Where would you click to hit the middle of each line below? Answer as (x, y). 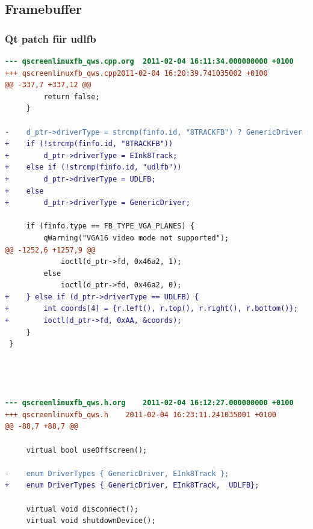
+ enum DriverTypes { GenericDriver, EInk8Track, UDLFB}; (132, 485)
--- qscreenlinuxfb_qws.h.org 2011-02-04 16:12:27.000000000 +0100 (149, 403)
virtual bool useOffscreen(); (87, 450)
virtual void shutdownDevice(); (91, 521)
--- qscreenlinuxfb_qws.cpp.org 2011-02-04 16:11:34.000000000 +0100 (149, 61)
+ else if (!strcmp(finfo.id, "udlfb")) (93, 167)
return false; (72, 96)
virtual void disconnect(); (82, 509)
